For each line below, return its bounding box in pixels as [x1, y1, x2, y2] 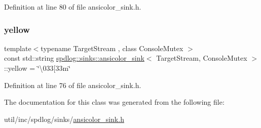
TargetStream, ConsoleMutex [156, 53, 247, 63]
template [4, 42, 31, 53]
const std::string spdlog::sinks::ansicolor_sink [4, 53, 144, 63]
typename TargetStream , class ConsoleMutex [41, 42, 183, 53]
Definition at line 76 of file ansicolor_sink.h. [4, 79, 141, 90]
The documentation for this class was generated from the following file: [4, 97, 225, 107]
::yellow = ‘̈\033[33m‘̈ [4, 63, 71, 73]
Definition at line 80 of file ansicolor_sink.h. [4, 2, 141, 12]
